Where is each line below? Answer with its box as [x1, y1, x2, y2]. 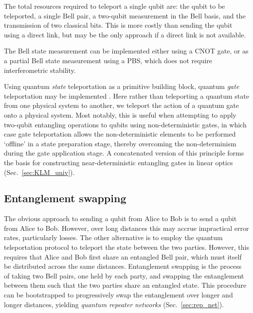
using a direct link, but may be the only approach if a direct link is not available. [4, 29, 246, 39]
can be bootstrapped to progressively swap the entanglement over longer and [4, 290, 233, 300]
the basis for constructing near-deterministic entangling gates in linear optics [4, 157, 233, 167]
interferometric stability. [4, 65, 76, 75]
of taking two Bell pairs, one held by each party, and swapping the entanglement [4, 270, 244, 280]
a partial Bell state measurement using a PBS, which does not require [4, 55, 213, 65]
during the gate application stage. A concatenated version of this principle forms [4, 148, 244, 158]
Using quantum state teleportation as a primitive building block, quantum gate [4, 81, 239, 91]
